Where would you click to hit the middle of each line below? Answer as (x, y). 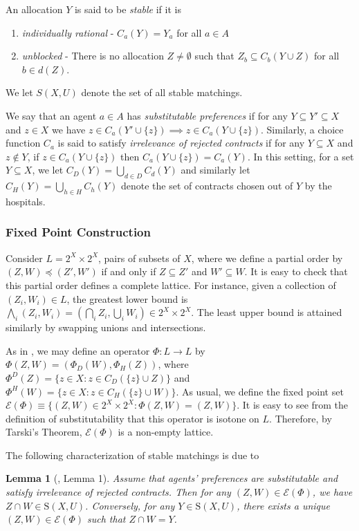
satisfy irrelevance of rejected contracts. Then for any (118, 492)
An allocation (34, 9)
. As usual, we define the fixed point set (260, 391)
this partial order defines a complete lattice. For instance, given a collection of (171, 285)
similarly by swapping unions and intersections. (106, 327)
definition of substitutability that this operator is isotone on (132, 418)
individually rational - (68, 32)
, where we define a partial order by (267, 258)
